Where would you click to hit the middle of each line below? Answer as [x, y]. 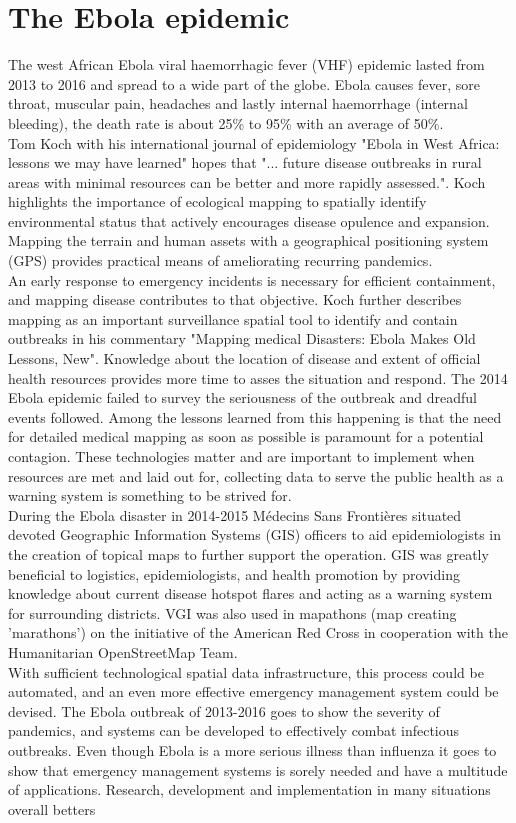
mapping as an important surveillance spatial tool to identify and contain [233, 318]
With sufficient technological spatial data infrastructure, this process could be [246, 671]
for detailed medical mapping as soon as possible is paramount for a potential [246, 436]
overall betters [52, 808]
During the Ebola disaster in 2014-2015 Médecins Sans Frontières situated [235, 514]
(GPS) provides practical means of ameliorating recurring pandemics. [220, 260]
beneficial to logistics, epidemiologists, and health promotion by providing [234, 573]
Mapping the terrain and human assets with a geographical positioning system [248, 240]
